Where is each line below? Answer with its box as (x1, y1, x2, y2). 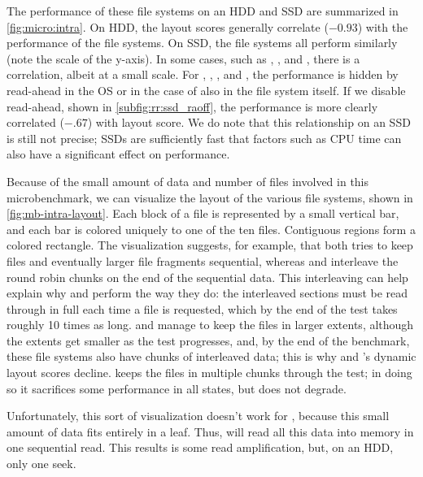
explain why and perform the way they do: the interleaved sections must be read (7, 284, 408, 301)
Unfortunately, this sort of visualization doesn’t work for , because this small (7, 407, 390, 424)
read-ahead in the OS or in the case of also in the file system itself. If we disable (7, 81, 406, 98)
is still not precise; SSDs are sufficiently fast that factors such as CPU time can (7, 129, 402, 146)
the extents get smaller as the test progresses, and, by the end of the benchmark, (7, 332, 410, 349)
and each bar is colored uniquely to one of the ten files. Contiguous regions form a (7, 220, 416, 237)
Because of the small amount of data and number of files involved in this (7, 172, 369, 189)
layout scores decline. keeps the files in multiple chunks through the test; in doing (7, 364, 412, 381)
